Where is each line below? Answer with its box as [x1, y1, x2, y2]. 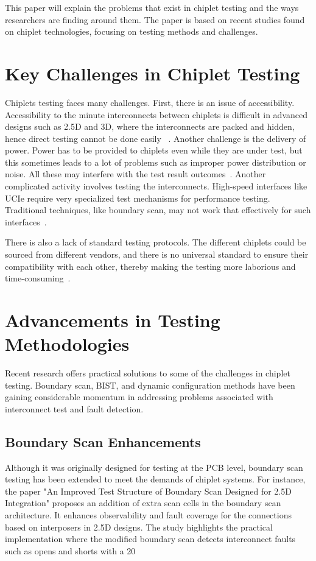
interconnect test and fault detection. [5, 402, 144, 415]
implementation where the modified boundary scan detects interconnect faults [5, 532, 296, 545]
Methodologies [5, 331, 130, 356]
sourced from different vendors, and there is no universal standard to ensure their [5, 248, 309, 261]
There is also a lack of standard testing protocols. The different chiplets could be [5, 236, 306, 249]
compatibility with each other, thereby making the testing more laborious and [5, 259, 296, 272]
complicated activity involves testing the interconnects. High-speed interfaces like [5, 180, 307, 192]
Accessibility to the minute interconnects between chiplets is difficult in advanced [5, 108, 307, 121]
